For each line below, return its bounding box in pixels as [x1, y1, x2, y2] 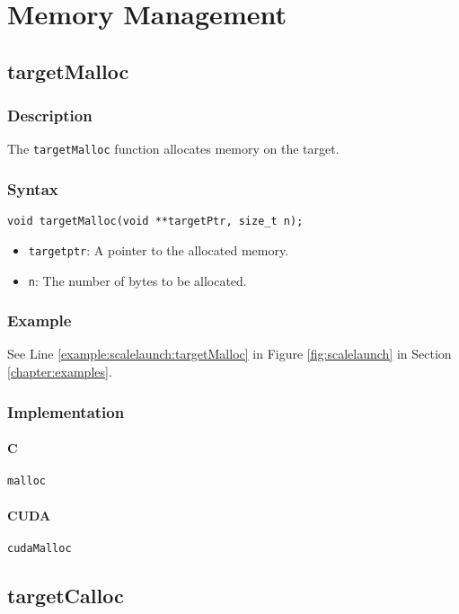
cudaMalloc [7, 541, 72, 555]
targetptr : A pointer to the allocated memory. [28, 240, 289, 259]
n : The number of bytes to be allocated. [28, 271, 247, 289]
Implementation [7, 400, 125, 423]
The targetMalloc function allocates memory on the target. [7, 139, 340, 158]
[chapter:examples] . [7, 362, 112, 381]
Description [7, 104, 93, 127]
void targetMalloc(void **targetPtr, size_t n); [7, 215, 304, 228]
